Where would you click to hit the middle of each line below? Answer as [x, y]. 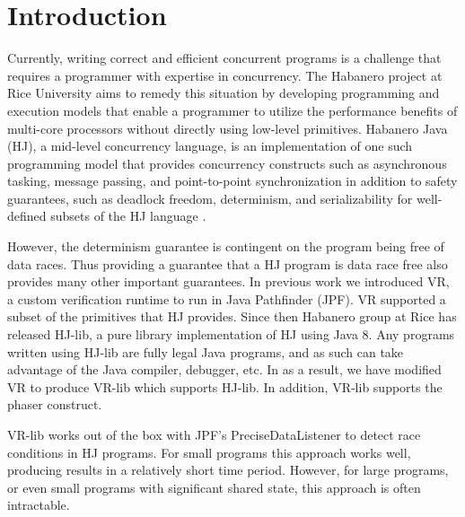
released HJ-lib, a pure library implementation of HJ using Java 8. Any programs [231, 334]
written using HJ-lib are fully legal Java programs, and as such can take [206, 351]
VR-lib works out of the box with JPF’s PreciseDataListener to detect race [214, 434]
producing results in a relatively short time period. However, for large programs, [228, 470]
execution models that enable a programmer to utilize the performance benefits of [232, 110]
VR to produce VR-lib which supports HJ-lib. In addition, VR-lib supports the [225, 386]
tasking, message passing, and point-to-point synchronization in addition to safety [232, 181]
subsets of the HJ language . [128, 216]
